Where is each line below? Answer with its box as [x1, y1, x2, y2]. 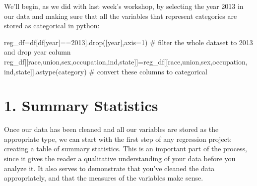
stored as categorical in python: [4, 20, 100, 31]
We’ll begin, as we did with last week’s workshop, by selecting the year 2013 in [4, 1, 244, 11]
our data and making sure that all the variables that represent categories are [4, 10, 237, 21]
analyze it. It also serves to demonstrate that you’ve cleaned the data [4, 163, 215, 173]
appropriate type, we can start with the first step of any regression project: [4, 133, 232, 144]
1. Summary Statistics [4, 95, 158, 116]
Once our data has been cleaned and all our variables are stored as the [4, 124, 219, 134]
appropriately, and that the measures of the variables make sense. [4, 173, 203, 183]
